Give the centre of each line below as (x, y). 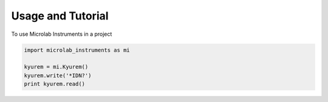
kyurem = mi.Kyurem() (56, 67)
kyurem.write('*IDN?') (58, 75)
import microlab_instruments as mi (77, 50)
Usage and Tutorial (60, 16)
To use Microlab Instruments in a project (62, 34)
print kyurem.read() (54, 84)
